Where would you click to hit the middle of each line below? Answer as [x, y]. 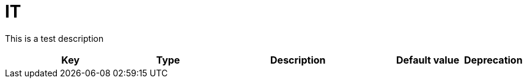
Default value [428, 60]
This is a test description [54, 38]
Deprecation [493, 60]
